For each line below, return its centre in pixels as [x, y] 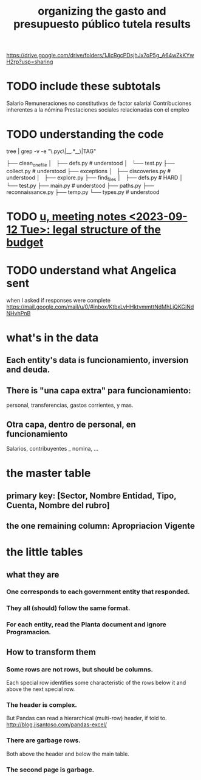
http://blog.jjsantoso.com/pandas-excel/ [57, 725]
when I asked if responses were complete [59, 300]
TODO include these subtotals [83, 86]
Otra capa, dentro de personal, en [71, 424]
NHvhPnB [19, 313]
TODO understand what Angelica [91, 270]
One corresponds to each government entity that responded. [98, 592]
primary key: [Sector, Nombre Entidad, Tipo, [91, 496]
